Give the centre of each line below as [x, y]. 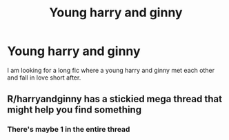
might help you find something [74, 110]
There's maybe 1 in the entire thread [69, 130]
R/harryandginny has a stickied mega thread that [115, 99]
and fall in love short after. [44, 78]
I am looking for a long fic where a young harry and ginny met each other [111, 70]
